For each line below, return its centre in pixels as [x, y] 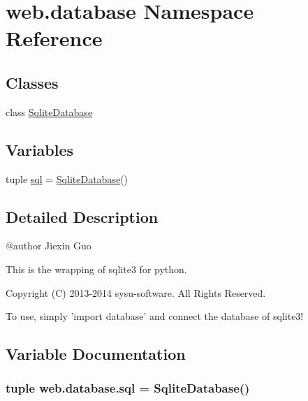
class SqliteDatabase [49, 111]
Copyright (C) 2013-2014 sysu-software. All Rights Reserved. [136, 292]
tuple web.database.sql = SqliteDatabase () [128, 388]
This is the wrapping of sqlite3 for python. [96, 269]
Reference [54, 38]
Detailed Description [82, 216]
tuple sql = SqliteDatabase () [67, 178]
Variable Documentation [96, 354]
